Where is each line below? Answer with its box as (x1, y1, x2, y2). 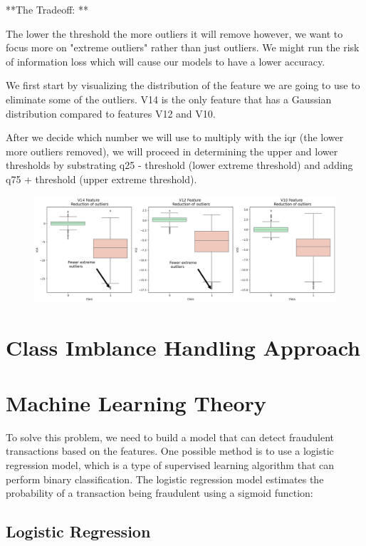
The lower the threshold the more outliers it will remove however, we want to (6, 26, 343, 41)
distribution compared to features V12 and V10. (6, 105, 216, 120)
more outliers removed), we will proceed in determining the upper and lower (6, 143, 338, 158)
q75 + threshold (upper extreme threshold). (6, 171, 197, 186)
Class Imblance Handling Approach (6, 332, 360, 361)
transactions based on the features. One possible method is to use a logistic (6, 443, 334, 458)
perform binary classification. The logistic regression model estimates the (6, 471, 324, 486)
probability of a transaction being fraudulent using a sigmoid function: (6, 485, 313, 500)
